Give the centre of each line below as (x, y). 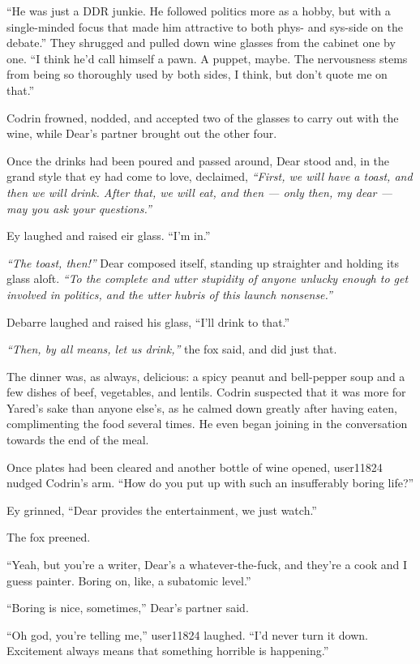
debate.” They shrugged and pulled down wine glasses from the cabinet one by (201, 43)
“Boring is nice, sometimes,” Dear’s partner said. (128, 608)
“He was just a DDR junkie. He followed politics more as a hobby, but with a (199, 11)
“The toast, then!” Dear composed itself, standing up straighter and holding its (203, 262)
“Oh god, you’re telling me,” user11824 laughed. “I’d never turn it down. (187, 634)
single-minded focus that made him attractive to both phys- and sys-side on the (205, 26)
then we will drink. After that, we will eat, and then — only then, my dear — (199, 192)
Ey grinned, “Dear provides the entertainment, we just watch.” (162, 510)
